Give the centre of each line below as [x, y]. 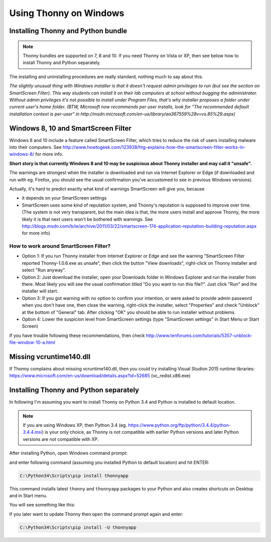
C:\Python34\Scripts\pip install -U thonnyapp [78, 527]
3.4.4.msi [32, 432]
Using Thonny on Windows [67, 13]
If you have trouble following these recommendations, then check [77, 335]
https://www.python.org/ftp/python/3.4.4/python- [179, 425]
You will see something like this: [42, 505]
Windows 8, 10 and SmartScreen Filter [70, 128]
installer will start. [40, 291]
